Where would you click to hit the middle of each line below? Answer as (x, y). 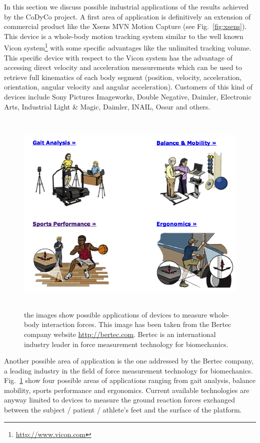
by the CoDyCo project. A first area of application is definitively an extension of (127, 16)
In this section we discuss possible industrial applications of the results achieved (126, 6)
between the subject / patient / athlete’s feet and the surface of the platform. (123, 410)
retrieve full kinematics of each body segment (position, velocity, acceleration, (123, 77)
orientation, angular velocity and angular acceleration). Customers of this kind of (128, 87)
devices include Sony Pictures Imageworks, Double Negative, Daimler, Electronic (128, 96)
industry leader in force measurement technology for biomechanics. (126, 344)
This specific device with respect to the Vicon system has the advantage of (118, 57)
